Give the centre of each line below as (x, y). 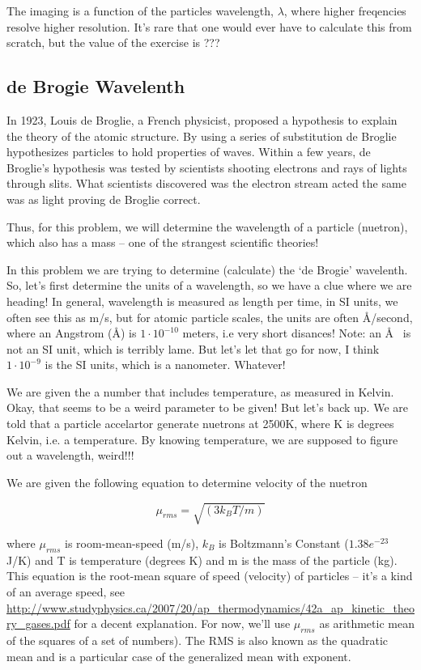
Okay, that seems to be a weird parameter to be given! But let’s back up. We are (207, 407)
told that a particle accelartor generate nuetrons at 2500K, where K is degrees (200, 424)
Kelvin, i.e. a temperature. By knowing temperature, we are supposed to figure (202, 439)
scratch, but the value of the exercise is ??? (113, 42)
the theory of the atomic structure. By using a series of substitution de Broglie (202, 136)
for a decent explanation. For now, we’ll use (182, 623)
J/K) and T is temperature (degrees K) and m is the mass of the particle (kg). (202, 560)
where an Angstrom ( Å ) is (72, 333)
